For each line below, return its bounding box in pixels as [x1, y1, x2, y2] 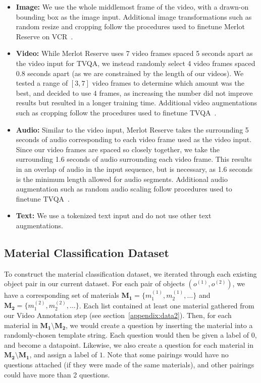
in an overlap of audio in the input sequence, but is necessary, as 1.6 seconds [16, 163, 253, 174]
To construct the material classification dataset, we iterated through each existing [4, 268, 257, 279]
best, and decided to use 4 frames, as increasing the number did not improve [16, 87, 253, 98]
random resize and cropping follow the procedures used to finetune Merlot [16, 21, 245, 32]
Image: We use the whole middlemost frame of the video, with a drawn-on [16, 2, 249, 12]
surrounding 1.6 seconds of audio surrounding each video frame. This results [16, 154, 252, 164]
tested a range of [16, 78, 68, 88]
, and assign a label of [29, 349, 97, 360]
